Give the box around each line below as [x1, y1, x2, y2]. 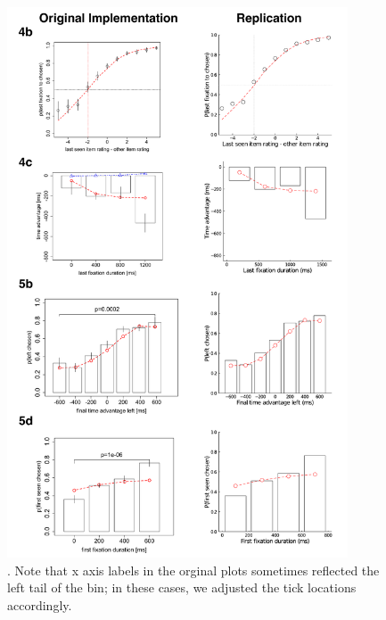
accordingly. [7, 596, 72, 615]
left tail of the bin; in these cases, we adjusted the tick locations [7, 578, 357, 597]
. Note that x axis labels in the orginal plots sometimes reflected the [7, 560, 380, 579]
